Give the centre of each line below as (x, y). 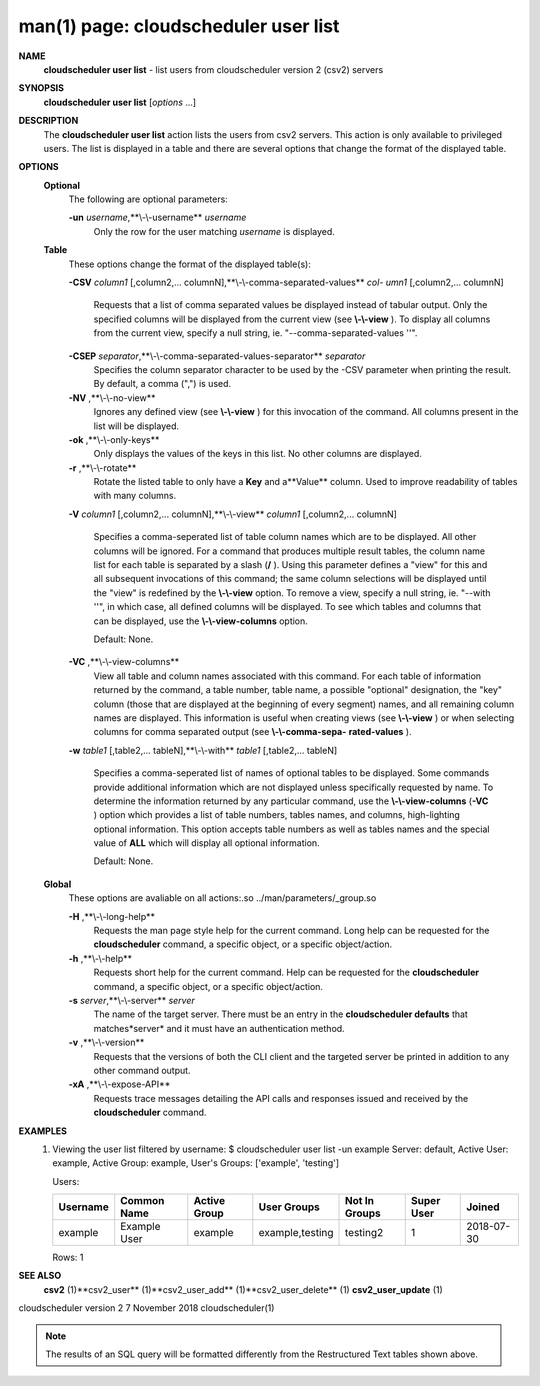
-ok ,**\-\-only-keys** (114, 439)
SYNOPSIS (41, 88)
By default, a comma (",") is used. (162, 384)
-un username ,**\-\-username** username (157, 217)
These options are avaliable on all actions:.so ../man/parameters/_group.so (222, 898)
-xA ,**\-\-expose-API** (119, 1084)
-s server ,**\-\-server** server (131, 1000)
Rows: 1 (68, 1257)
